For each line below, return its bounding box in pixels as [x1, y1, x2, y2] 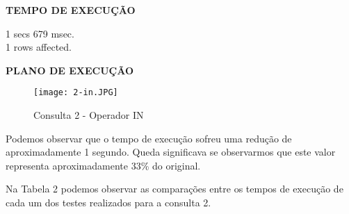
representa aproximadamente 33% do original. [6, 158, 201, 172]
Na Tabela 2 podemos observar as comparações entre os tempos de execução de [6, 181, 343, 196]
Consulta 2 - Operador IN [33, 108, 144, 122]
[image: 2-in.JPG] [33, 88, 118, 98]
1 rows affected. [6, 40, 72, 54]
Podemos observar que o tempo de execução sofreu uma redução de [6, 131, 292, 145]
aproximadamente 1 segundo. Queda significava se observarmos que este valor [6, 145, 336, 159]
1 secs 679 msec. [6, 26, 74, 40]
